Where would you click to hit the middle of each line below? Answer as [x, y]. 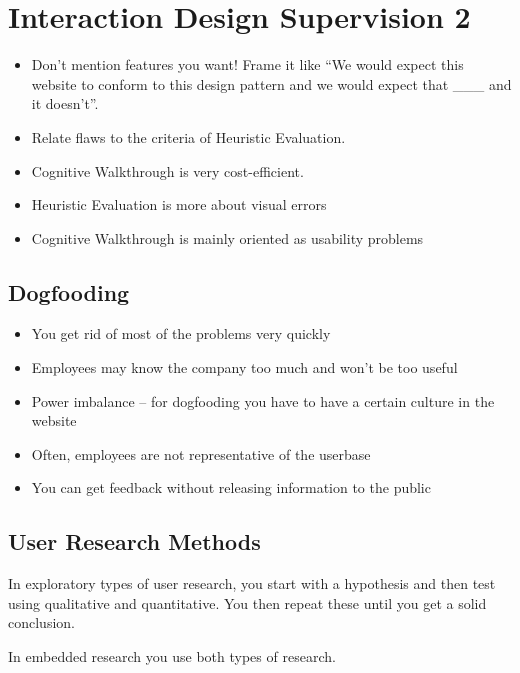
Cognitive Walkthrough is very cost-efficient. [167, 170]
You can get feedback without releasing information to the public [231, 487]
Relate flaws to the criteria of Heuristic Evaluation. [188, 136]
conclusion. [41, 622]
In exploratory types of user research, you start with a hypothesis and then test [252, 583]
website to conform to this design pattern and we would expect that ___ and [271, 83]
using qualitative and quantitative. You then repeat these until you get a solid [247, 602]
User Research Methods [134, 541]
